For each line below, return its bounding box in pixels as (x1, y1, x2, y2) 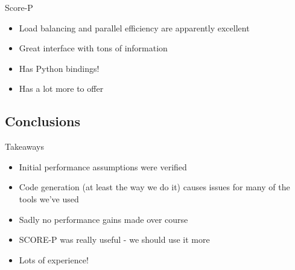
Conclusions (5, 112, 81, 130)
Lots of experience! (19, 253, 89, 266)
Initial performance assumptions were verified (19, 160, 187, 173)
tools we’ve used (19, 192, 79, 205)
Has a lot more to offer (19, 82, 104, 95)
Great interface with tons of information (19, 42, 168, 54)
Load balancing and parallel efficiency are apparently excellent (19, 21, 250, 34)
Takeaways (5, 140, 45, 153)
